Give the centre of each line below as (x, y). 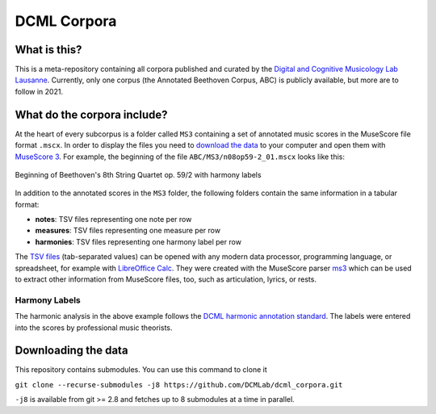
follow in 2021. (39, 91)
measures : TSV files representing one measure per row (128, 231)
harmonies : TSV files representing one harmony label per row (138, 241)
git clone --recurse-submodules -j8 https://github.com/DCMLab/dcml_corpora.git (179, 385)
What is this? (48, 50)
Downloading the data (71, 351)
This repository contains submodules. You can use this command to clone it (141, 370)
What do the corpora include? (91, 114)
